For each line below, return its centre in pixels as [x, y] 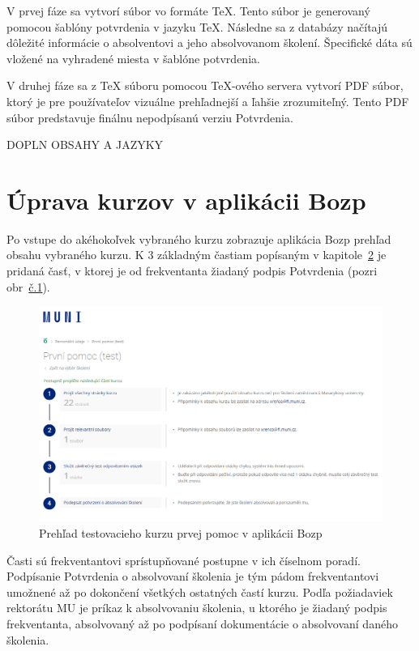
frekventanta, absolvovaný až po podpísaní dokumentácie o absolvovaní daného [202, 624]
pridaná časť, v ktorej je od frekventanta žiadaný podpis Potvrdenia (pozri [192, 271]
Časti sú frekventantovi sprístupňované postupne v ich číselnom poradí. [184, 560]
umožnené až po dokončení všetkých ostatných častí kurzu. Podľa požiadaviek [200, 591]
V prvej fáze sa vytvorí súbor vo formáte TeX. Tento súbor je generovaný [188, 11]
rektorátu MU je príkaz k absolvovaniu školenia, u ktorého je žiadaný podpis [197, 608]
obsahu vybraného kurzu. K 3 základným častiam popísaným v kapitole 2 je [197, 255]
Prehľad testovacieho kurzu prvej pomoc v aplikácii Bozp [181, 533]
